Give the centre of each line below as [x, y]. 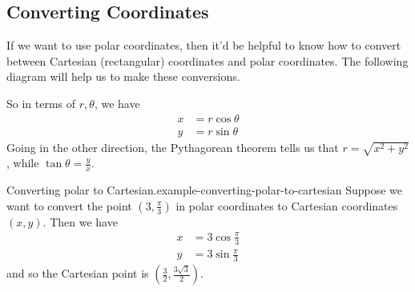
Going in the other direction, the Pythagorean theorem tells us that [173, 147]
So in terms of [41, 103]
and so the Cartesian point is [78, 273]
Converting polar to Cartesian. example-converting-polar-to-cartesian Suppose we [204, 190]
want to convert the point [69, 205]
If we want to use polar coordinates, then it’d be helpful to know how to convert [204, 45]
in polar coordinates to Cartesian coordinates [287, 205]
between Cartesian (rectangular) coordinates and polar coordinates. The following [207, 60]
